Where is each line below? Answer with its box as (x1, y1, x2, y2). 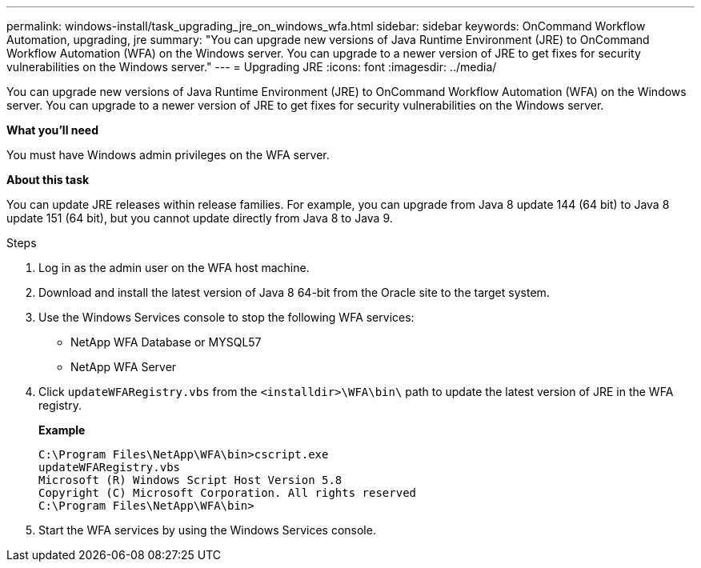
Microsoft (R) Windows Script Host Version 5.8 (38, 474, 342, 486)
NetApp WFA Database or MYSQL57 (70, 335, 262, 349)
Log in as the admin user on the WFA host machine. (38, 261, 310, 274)
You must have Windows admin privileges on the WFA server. (6, 148, 330, 162)
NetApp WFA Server (70, 360, 177, 374)
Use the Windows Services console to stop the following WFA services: (38, 310, 415, 324)
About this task (6, 173, 90, 186)
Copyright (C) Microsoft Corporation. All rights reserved (38, 486, 417, 499)
